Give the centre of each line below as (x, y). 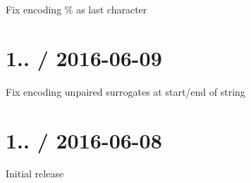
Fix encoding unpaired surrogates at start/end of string (125, 91)
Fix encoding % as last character (76, 9)
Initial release (35, 173)
